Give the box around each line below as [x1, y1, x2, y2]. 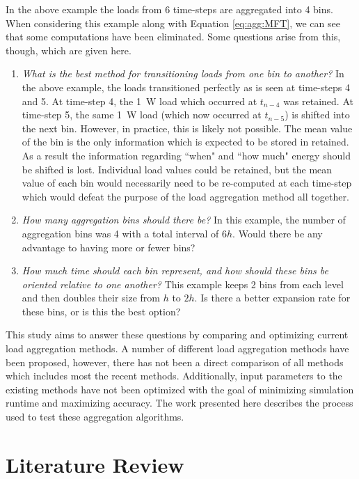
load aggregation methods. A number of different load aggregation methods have [6, 341, 349, 356]
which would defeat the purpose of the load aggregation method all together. [22, 189, 349, 203]
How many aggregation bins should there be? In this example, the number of [22, 212, 346, 227]
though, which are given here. [6, 42, 131, 57]
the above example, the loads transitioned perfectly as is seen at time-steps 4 [22, 79, 350, 94]
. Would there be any [232, 226, 323, 240]
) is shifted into [285, 107, 350, 122]
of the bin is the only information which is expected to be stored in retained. [22, 134, 349, 149]
